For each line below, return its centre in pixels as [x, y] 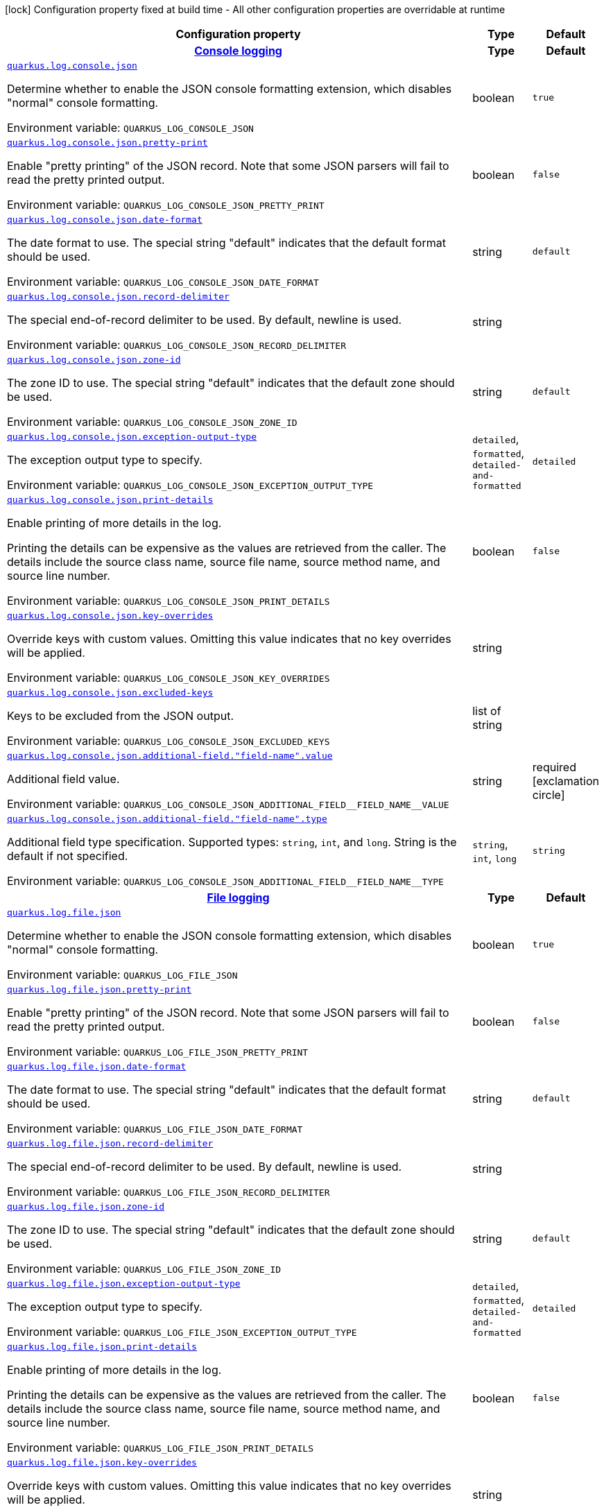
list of [487, 711]
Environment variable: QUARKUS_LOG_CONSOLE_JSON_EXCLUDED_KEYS [169, 741]
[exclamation [566, 781]
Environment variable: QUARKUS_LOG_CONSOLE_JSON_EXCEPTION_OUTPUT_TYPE [190, 485]
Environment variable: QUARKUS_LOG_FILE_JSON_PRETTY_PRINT [158, 1051]
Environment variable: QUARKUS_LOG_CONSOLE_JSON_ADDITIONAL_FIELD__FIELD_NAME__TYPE [225, 881]
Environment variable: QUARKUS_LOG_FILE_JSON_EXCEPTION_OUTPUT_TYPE [182, 1332]
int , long [495, 858]
